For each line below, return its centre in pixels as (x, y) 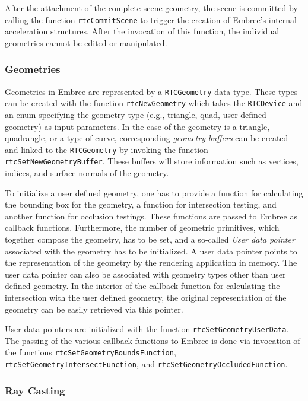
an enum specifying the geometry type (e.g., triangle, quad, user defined (136, 114)
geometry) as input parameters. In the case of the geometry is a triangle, (137, 126)
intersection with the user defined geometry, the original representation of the (146, 297)
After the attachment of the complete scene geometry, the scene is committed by (151, 8)
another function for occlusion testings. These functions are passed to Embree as (151, 216)
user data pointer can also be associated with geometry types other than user (145, 274)
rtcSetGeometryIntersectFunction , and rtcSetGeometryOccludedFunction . (146, 364)
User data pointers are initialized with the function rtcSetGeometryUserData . (147, 329)
